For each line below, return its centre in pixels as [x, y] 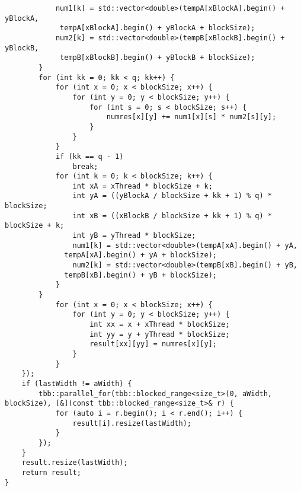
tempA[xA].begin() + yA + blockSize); [140, 255]
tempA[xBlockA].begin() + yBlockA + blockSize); [158, 28]
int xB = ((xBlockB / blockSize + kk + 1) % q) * [172, 216]
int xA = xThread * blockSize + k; [143, 186]
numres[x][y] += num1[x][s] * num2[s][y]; [191, 117]
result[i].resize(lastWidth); [132, 423]
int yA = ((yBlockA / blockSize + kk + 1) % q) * [172, 196]
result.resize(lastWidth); [75, 463]
